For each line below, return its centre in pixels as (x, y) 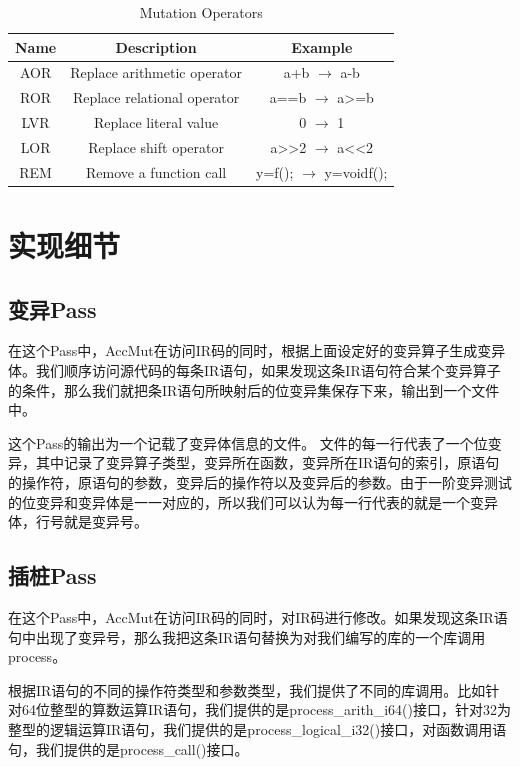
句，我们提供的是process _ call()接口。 (128, 748)
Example (322, 46)
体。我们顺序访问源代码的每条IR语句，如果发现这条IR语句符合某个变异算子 (254, 370)
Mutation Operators (201, 12)
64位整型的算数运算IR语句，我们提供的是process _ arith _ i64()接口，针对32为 (266, 709)
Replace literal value (156, 122)
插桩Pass (52, 575)
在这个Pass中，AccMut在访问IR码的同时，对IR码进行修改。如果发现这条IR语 (258, 617)
